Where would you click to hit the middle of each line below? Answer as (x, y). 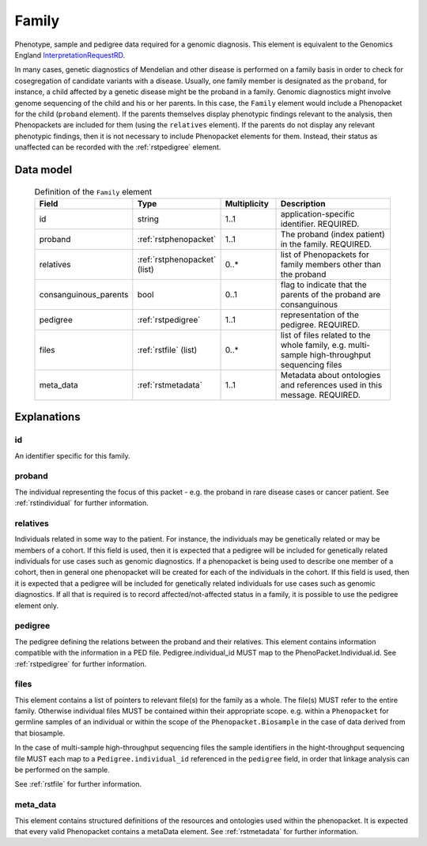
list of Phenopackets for (325, 255)
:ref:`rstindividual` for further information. (82, 503)
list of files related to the (325, 334)
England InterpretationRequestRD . (70, 55)
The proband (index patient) (333, 234)
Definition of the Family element (93, 191)
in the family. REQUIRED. (326, 244)
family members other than (331, 264)
